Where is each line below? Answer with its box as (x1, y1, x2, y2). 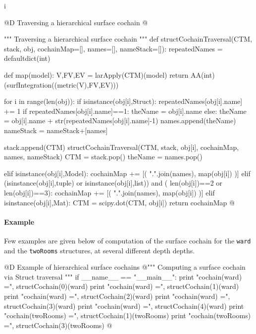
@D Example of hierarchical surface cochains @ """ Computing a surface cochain (4, 262, 246, 272)
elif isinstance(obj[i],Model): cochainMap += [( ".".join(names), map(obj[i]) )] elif (4, 168, 251, 178)
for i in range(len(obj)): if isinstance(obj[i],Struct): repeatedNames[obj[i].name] (4, 96, 243, 106)
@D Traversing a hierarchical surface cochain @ (4, 17, 148, 27)
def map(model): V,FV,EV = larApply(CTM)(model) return (4, 69, 189, 80)
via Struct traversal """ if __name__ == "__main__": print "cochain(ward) (4, 271, 242, 282)
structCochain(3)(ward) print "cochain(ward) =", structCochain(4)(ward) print (4, 300, 244, 311)
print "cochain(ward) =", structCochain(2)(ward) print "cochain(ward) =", (4, 290, 230, 301)
